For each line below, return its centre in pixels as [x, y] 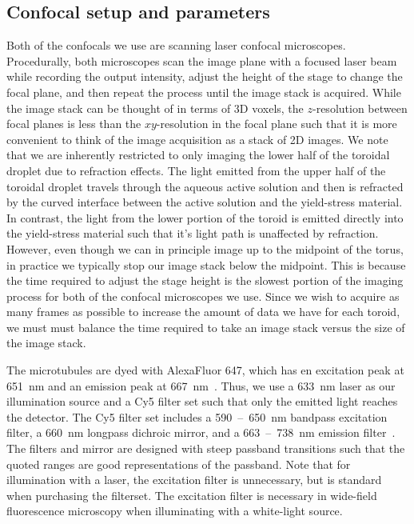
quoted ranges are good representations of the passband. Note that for [179, 464]
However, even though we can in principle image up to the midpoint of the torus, [205, 248]
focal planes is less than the [74, 124]
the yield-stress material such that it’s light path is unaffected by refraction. [193, 233]
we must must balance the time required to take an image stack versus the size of [206, 327]
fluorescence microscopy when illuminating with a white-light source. [175, 511]
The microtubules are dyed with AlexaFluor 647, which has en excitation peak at [205, 370]
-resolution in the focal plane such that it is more [277, 124]
